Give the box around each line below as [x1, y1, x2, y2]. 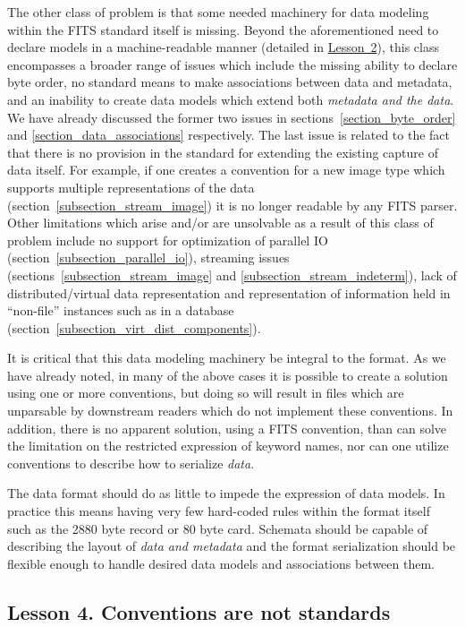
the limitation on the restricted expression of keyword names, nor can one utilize [7, 436, 449, 455]
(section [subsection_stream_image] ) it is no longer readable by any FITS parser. [7, 195, 458, 214]
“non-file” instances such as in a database [7, 301, 234, 320]
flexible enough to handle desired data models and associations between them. [7, 554, 435, 572]
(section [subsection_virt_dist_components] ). [7, 318, 261, 337]
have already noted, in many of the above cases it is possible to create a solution [7, 365, 448, 384]
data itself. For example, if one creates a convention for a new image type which [7, 160, 445, 179]
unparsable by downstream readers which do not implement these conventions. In [7, 401, 453, 420]
